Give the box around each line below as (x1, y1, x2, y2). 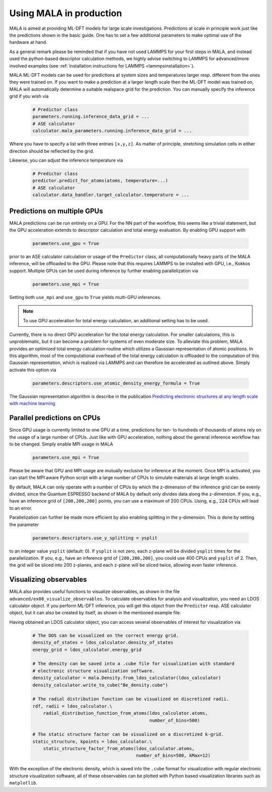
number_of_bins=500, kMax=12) (136, 753, 211, 759)
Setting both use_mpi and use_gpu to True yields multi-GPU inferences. (9, 294, 161, 300)
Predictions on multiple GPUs (9, 207, 103, 215)
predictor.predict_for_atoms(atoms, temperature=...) (32, 178, 168, 184)
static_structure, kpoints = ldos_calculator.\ (32, 738, 152, 745)
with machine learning (9, 401, 55, 407)
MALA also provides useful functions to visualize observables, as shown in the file (9, 588, 180, 595)
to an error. (9, 505, 33, 511)
